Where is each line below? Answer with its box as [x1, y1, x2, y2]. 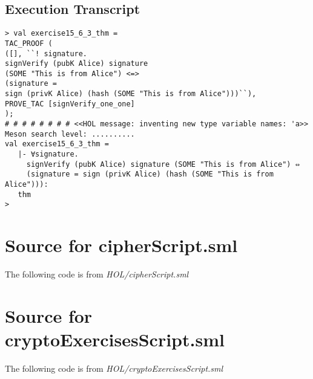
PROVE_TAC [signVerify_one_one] [5, 99, 135, 108]
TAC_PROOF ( [5, 39, 53, 48]
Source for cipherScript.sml [5, 233, 238, 258]
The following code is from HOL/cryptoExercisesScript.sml [5, 362, 223, 375]
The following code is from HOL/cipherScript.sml [5, 268, 189, 280]
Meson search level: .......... [5, 129, 135, 138]
